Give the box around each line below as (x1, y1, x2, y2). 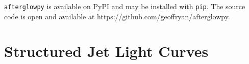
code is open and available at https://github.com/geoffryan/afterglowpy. (4, 11, 230, 21)
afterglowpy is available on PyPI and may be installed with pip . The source (4, 1, 245, 11)
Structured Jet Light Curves (4, 41, 209, 61)
